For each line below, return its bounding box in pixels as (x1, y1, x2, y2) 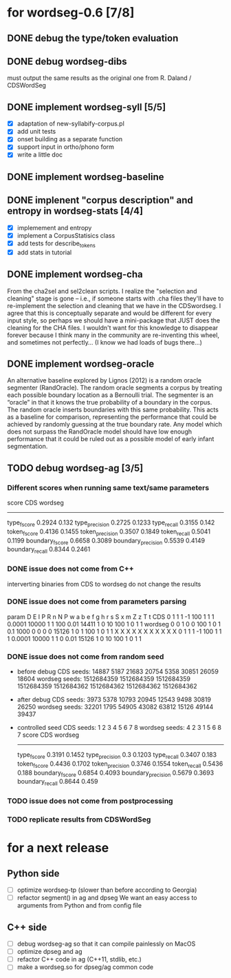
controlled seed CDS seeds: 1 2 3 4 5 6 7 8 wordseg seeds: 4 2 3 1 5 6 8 (16, 724, 222, 732)
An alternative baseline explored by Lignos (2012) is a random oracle (7, 376, 201, 385)
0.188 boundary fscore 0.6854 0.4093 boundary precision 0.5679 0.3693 (16, 768, 214, 778)
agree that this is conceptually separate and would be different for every (7, 309, 212, 317)
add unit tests (16, 128, 56, 136)
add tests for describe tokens (16, 239, 96, 249)
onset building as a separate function (16, 135, 123, 143)
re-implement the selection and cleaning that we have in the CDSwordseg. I (7, 301, 221, 309)
